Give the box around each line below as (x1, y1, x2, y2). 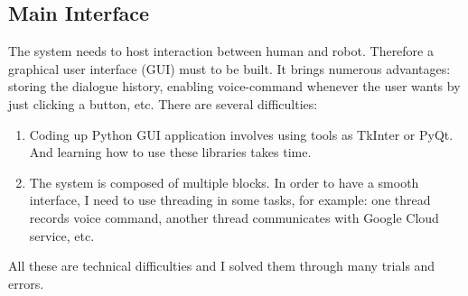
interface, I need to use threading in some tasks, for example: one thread (29, 190, 431, 209)
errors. (8, 273, 44, 292)
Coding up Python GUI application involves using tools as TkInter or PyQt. (29, 125, 454, 143)
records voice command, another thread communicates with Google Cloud (29, 208, 439, 227)
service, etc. (29, 226, 95, 245)
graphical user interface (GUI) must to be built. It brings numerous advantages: (8, 59, 451, 78)
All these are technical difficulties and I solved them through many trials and (8, 256, 435, 275)
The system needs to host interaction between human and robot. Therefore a (8, 42, 434, 60)
